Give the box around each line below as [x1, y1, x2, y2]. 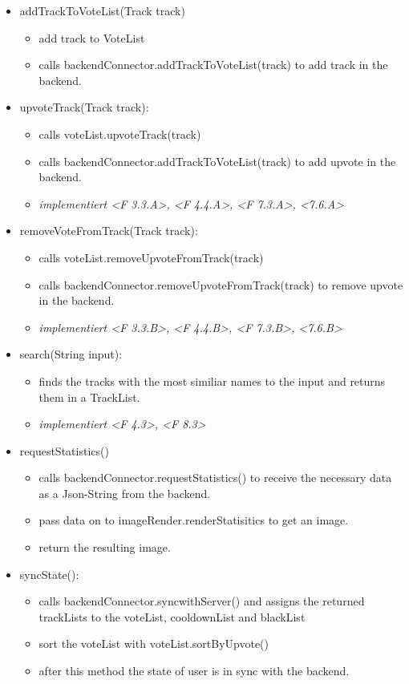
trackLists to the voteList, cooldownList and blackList [38, 608, 306, 625]
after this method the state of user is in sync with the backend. [38, 662, 350, 679]
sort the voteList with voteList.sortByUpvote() [38, 635, 269, 652]
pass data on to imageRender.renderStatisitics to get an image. [38, 512, 349, 528]
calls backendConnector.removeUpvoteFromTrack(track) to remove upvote [38, 276, 403, 293]
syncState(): [19, 565, 79, 582]
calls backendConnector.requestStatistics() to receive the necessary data [38, 469, 392, 486]
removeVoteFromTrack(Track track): [19, 222, 198, 239]
